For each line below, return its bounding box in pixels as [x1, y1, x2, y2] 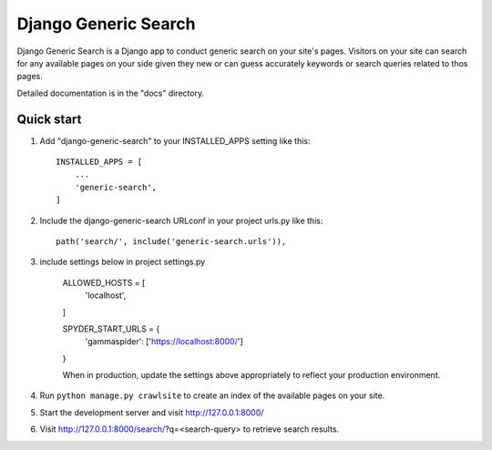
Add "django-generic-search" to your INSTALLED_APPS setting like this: [39, 135, 311, 146]
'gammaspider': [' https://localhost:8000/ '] [85, 336, 243, 347]
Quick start [16, 111, 82, 127]
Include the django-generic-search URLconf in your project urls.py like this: [39, 215, 323, 226]
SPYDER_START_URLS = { [62, 323, 160, 334]
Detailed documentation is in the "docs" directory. [16, 87, 205, 98]
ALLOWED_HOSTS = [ [62, 277, 146, 288]
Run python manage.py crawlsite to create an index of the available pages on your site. [39, 390, 385, 401]
